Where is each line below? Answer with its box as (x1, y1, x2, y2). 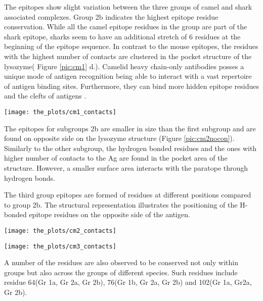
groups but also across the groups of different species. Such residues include (4, 267, 238, 277)
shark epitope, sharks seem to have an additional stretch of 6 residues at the (4, 31, 241, 41)
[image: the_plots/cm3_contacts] (4, 242, 116, 250)
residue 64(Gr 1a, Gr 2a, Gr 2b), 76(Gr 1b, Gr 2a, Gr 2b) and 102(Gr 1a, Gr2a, (4, 277, 252, 287)
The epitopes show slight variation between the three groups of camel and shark (4, 2, 252, 12)
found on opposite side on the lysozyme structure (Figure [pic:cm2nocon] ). (4, 133, 235, 143)
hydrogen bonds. (4, 172, 55, 183)
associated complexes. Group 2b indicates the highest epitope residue (4, 11, 218, 22)
